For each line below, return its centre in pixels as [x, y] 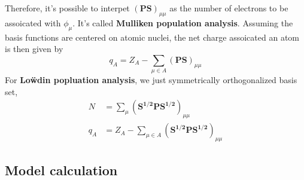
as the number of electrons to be [229, 8]
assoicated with [33, 22]
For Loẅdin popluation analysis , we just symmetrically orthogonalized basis [151, 80]
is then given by [34, 49]
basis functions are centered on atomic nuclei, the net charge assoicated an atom [152, 37]
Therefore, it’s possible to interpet [67, 8]
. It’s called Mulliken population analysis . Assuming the [183, 22]
